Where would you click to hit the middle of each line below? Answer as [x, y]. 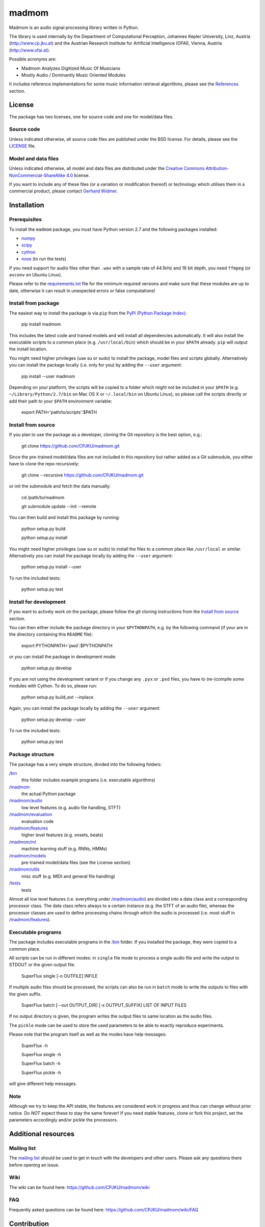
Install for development [37, 602]
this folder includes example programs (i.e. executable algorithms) [88, 780]
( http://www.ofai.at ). [29, 50]
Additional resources [42, 1134]
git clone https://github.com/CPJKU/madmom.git [70, 446]
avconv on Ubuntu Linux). [36, 274]
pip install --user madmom [48, 376]
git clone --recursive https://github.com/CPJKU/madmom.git [82, 475]
